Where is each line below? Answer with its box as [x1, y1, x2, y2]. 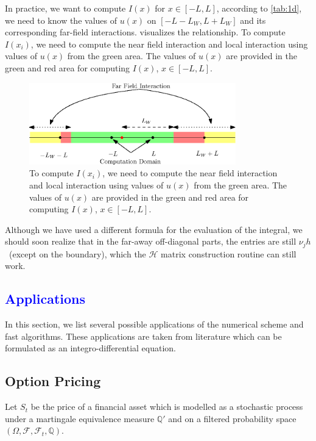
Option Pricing [5, 371, 101, 390]
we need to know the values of [5, 13, 117, 26]
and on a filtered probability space [168, 412, 297, 425]
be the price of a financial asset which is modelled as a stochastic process [30, 400, 303, 413]
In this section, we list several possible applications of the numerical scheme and [5, 318, 304, 331]
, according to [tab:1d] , [216, 2, 302, 14]
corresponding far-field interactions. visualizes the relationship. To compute [5, 26, 286, 38]
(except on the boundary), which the [9, 247, 146, 260]
